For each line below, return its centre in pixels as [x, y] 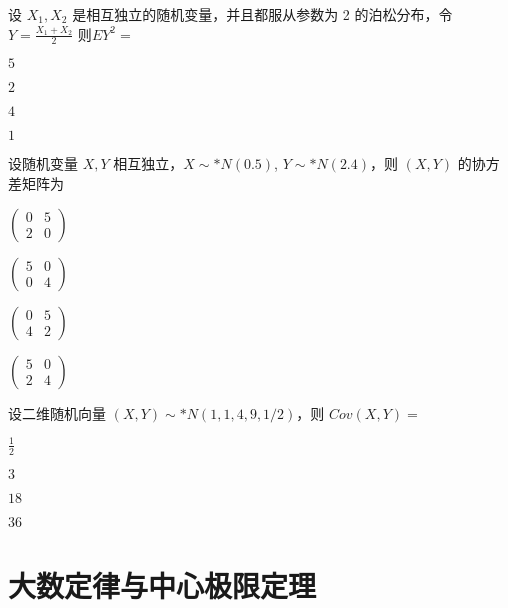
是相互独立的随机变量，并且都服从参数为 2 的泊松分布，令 [262, 14]
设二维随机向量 [57, 412]
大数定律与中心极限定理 [162, 584]
